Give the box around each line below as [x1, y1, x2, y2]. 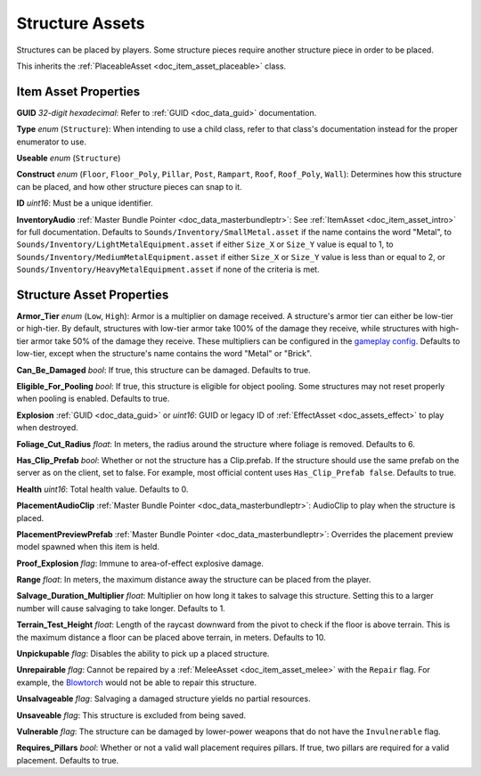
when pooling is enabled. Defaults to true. [16, 393, 170, 404]
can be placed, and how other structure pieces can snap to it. [16, 181, 242, 192]
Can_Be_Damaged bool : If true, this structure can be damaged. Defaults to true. [16, 364, 311, 375]
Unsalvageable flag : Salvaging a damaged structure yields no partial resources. [16, 693, 311, 704]
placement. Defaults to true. [16, 755, 119, 765]
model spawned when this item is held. [16, 542, 160, 552]
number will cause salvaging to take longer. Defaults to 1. [16, 602, 226, 614]
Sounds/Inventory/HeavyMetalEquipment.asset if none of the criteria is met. [16, 264, 320, 275]
